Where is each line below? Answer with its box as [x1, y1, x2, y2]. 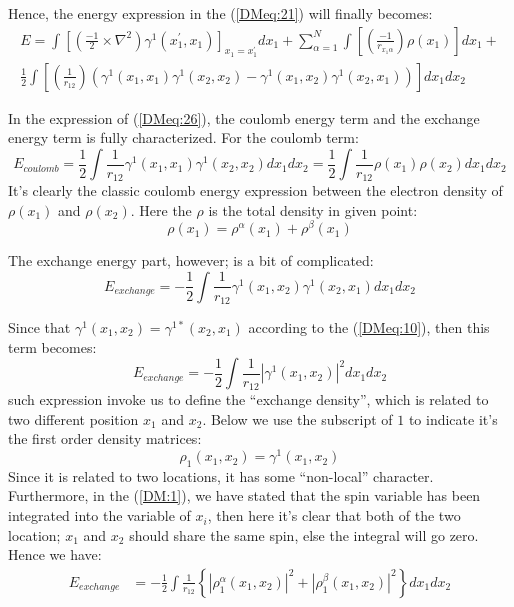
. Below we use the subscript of [202, 408, 393, 429]
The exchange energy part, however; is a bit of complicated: [8, 250, 374, 271]
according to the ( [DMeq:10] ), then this [248, 317, 490, 337]
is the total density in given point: [208, 199, 418, 220]
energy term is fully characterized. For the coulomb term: [8, 127, 359, 148]
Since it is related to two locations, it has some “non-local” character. [8, 465, 434, 486]
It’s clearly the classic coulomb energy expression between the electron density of [8, 180, 503, 201]
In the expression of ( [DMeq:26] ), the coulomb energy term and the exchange [8, 107, 480, 128]
